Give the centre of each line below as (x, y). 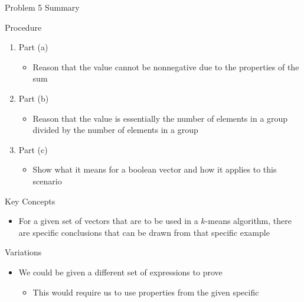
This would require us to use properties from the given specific (146, 292)
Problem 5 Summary (42, 7)
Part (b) (34, 98)
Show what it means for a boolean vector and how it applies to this (155, 169)
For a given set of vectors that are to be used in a (108, 221)
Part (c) (33, 149)
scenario (47, 181)
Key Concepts (30, 201)
